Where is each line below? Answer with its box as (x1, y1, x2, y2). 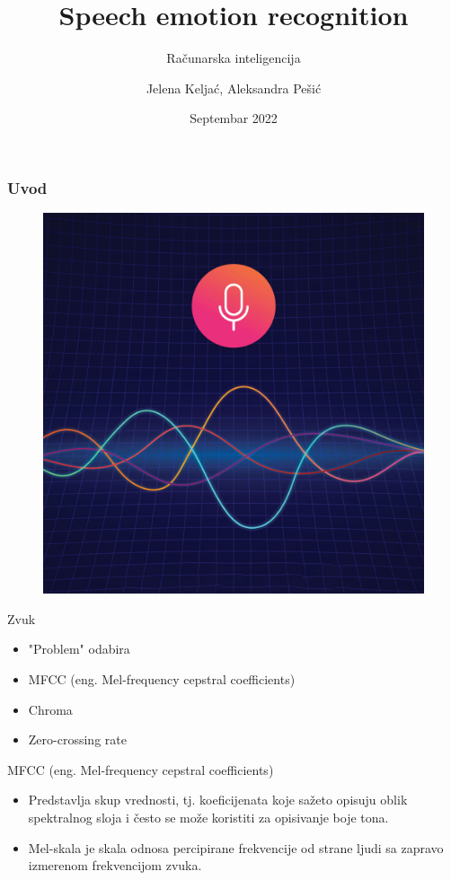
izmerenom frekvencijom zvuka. (28, 856, 202, 875)
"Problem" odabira (28, 639, 130, 658)
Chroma (28, 700, 73, 718)
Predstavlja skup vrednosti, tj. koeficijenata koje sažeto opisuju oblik (28, 790, 408, 809)
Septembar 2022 (190, 109, 278, 128)
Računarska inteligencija (166, 48, 301, 67)
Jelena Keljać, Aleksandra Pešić (146, 78, 322, 97)
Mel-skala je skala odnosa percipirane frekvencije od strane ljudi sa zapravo (28, 838, 444, 857)
